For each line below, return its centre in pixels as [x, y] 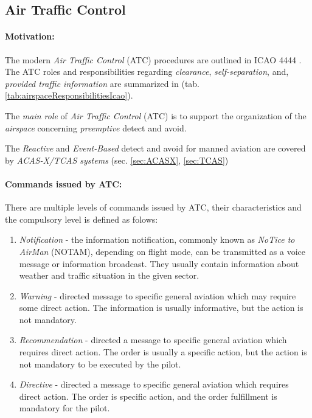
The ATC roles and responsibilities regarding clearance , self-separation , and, [147, 71]
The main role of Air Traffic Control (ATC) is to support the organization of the [156, 115]
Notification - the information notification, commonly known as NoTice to [157, 239]
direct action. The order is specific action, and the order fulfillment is [148, 396]
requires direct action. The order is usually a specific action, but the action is [163, 352]
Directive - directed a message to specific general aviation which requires [154, 384]
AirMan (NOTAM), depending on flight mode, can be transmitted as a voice [162, 251]
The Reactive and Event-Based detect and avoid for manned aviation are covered [155, 148]
